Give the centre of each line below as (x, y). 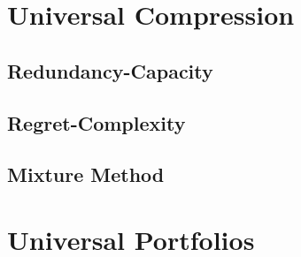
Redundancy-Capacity (110, 70)
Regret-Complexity (96, 122)
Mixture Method (86, 174)
